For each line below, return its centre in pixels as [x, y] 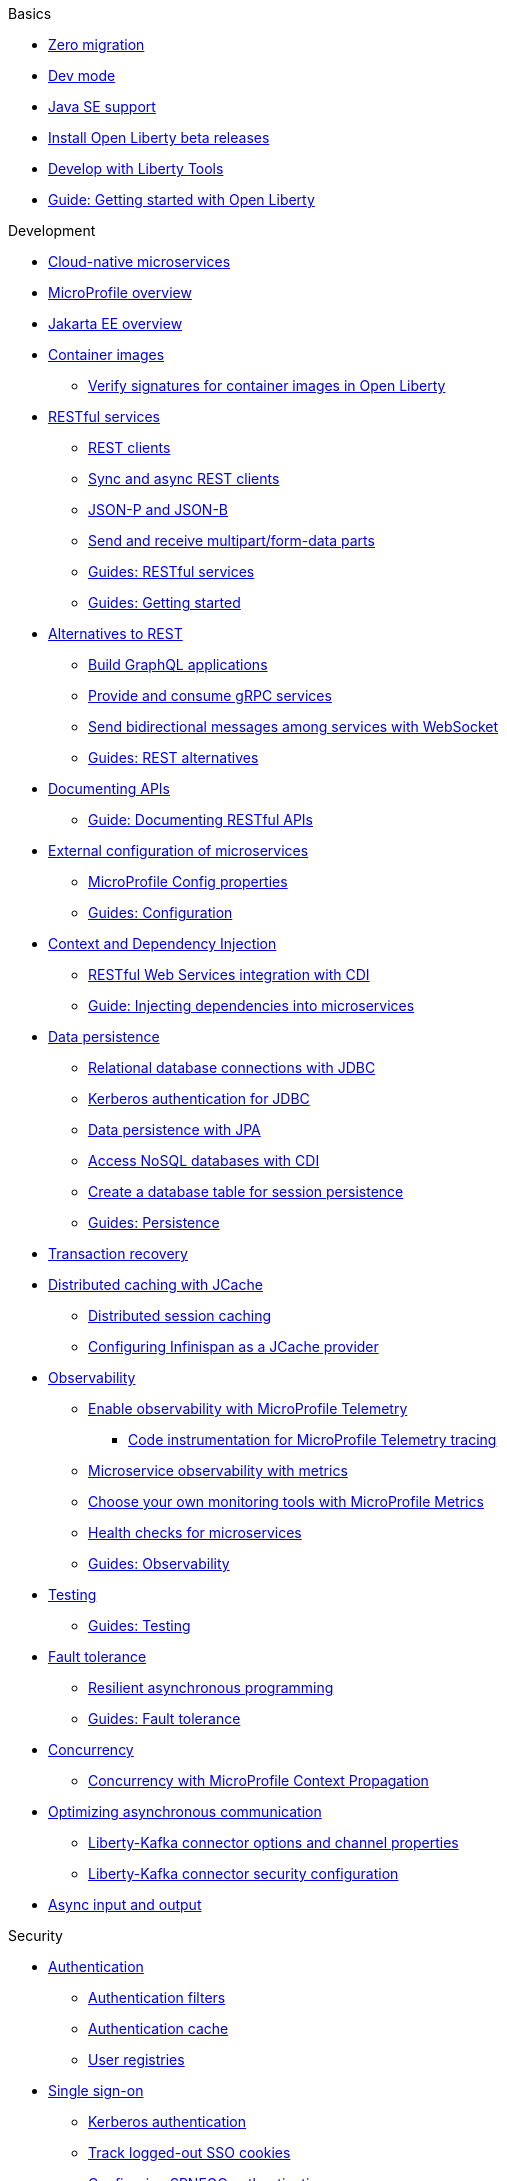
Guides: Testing [139, 1625]
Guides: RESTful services [171, 571]
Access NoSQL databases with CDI [204, 1160]
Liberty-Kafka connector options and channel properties [273, 1842]
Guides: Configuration [160, 912]
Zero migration [96, 44]
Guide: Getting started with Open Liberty [181, 199]
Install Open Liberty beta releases [159, 137]
